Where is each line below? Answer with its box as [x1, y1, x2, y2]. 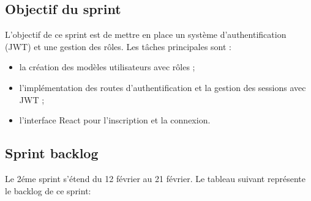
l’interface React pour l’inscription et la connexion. [19, 114, 211, 126]
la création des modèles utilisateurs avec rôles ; [19, 60, 195, 73]
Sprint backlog [5, 144, 99, 163]
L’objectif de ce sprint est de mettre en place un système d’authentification [5, 28, 287, 41]
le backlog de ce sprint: [5, 184, 91, 197]
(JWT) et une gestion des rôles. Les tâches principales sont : [5, 40, 232, 53]
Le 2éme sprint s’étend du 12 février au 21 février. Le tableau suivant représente [5, 172, 305, 185]
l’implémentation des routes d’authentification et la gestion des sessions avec [19, 81, 306, 93]
